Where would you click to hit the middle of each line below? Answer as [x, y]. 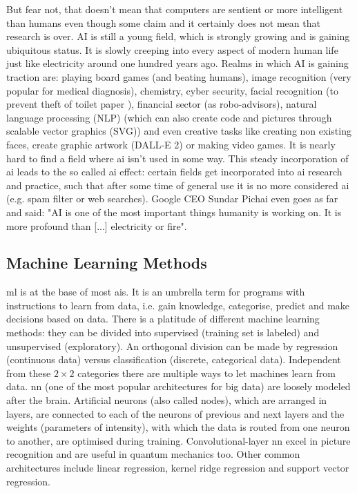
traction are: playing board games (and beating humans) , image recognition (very [179, 76]
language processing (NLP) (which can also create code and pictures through [169, 117]
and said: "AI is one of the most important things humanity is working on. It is [174, 212]
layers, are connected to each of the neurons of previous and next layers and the [175, 413]
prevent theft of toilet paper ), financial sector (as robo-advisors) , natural [162, 104]
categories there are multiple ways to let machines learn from [206, 373]
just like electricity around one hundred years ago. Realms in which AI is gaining [177, 63]
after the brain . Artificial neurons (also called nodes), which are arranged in [167, 400]
